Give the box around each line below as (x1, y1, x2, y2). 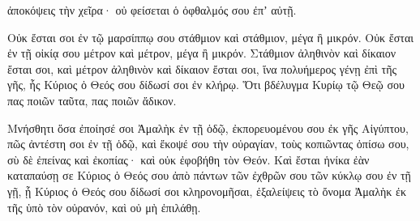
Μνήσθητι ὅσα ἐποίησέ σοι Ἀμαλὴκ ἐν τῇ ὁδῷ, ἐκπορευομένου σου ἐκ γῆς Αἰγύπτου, (7, 119, 409, 136)
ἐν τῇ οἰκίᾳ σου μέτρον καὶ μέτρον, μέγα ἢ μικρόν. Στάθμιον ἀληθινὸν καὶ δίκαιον (7, 45, 396, 62)
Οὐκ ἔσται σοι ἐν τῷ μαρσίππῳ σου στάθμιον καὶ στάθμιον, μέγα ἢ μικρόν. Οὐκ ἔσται (7, 28, 414, 45)
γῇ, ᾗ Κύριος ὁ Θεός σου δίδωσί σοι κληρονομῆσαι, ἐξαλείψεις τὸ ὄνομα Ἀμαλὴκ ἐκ (7, 182, 406, 199)
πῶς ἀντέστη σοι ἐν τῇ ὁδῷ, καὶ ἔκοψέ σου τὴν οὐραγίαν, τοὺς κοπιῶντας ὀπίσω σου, (7, 135, 409, 152)
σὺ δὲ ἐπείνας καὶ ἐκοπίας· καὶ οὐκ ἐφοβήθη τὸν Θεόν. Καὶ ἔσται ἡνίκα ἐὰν (7, 151, 370, 168)
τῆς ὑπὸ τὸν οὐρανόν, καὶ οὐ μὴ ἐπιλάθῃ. (7, 198, 201, 215)
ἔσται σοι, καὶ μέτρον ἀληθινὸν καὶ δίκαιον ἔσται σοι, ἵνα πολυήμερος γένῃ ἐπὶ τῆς (7, 60, 397, 77)
